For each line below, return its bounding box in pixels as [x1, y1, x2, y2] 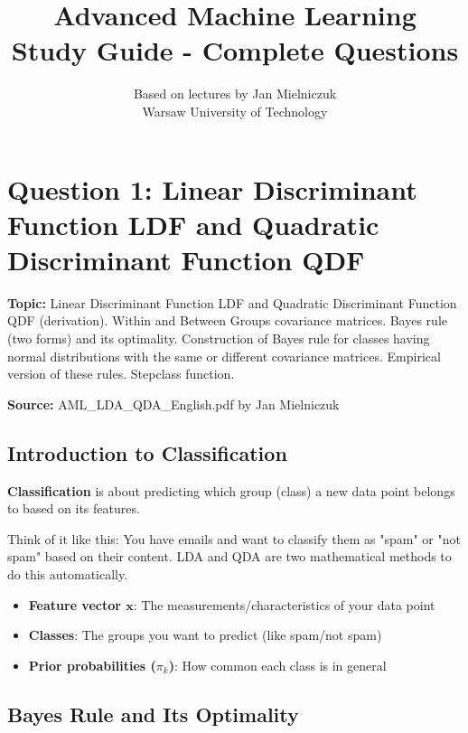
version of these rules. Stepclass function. [7, 364, 235, 383]
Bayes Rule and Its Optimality [7, 700, 299, 728]
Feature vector [28, 595, 121, 614]
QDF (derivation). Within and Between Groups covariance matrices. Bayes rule [7, 311, 448, 330]
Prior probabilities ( [28, 655, 156, 674]
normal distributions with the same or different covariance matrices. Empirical [7, 346, 441, 365]
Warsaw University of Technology [142, 101, 328, 120]
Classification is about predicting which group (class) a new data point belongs [7, 481, 455, 500]
